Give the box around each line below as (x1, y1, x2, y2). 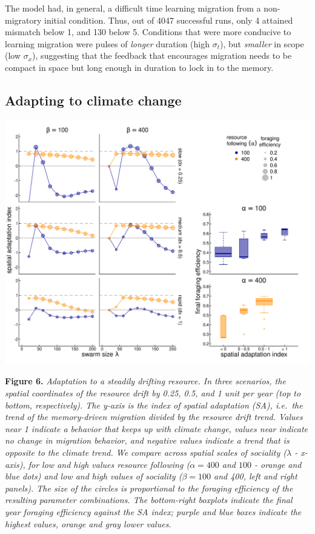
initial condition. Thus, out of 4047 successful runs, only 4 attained (44, 13, 293, 26)
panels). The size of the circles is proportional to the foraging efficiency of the (5, 481, 293, 494)
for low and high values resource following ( (28, 458, 190, 470)
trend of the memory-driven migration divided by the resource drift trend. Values (5, 410, 303, 423)
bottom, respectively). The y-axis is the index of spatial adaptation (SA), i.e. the (5, 398, 303, 411)
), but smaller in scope (219, 37, 304, 50)
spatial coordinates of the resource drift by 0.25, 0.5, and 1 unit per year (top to (5, 387, 301, 399)
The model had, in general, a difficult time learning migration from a (5, 2, 261, 14)
